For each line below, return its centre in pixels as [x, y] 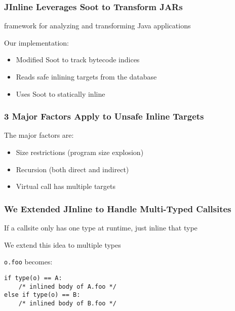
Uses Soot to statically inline [61, 93]
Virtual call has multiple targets [66, 186]
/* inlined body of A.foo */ [67, 286]
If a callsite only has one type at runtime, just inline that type [101, 227]
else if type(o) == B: [42, 295]
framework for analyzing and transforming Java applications [97, 26]
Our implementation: [37, 42]
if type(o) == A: [33, 278]
